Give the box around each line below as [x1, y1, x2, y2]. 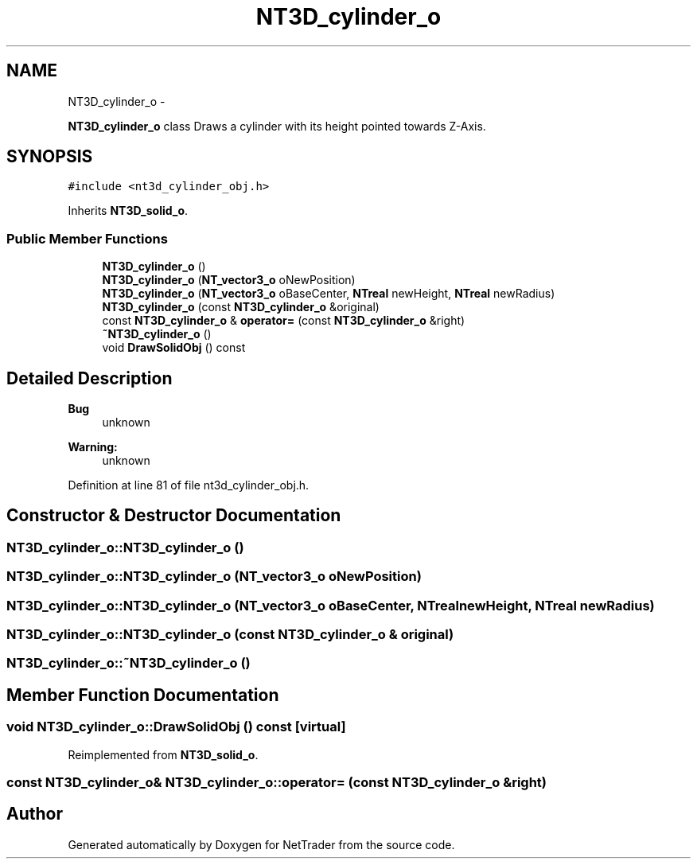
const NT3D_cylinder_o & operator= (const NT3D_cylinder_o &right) [102, 314, 465, 328]
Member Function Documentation [6, 684, 279, 705]
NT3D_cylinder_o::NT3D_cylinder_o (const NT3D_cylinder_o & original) [6, 626, 454, 642]
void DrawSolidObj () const [102, 341, 246, 355]
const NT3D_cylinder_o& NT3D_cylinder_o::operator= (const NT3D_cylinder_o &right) [6, 773, 547, 790]
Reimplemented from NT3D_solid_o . [68, 747, 259, 762]
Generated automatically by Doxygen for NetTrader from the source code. [68, 837, 455, 851]
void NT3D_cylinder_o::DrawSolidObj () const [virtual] [6, 719, 346, 735]
